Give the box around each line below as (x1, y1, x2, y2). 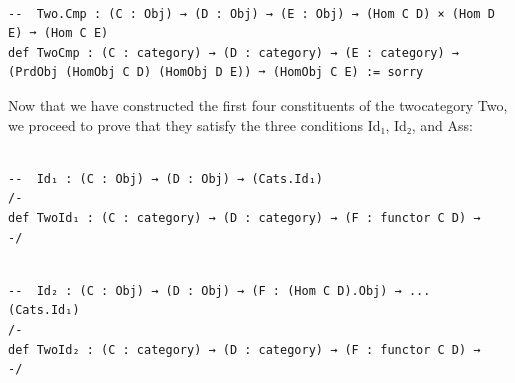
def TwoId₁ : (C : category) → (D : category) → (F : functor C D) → (8, 210, 481, 225)
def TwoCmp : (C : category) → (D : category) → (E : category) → (8, 45, 460, 60)
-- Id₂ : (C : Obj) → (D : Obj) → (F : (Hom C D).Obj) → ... (8, 283, 431, 298)
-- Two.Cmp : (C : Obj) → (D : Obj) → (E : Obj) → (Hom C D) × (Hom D (8, 6, 495, 21)
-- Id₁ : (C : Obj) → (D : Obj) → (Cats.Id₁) (8, 171, 323, 186)
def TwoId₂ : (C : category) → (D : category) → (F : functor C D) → (8, 342, 481, 357)
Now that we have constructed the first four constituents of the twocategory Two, (8, 94, 508, 115)
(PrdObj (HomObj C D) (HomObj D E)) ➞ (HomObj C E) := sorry (8, 65, 424, 80)
